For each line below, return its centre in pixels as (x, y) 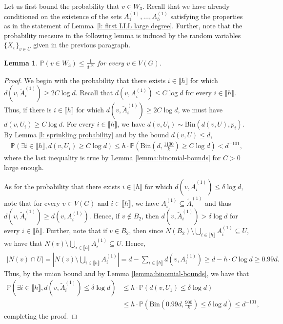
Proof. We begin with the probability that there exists (85, 80)
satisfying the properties (207, 16)
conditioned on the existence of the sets (63, 16)
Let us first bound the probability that (62, 6)
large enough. (24, 167)
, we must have (200, 110)
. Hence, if (104, 216)
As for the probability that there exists (62, 186)
